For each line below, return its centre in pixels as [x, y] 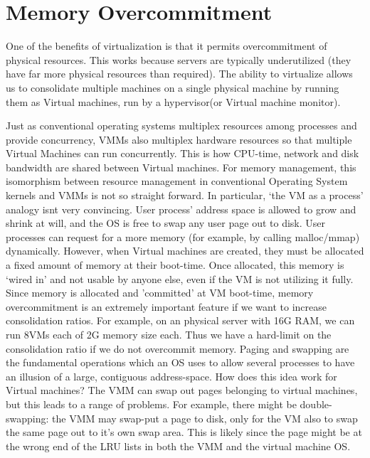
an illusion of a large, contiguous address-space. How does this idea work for [171, 376]
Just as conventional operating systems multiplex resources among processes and [181, 126]
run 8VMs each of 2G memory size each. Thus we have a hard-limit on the [169, 334]
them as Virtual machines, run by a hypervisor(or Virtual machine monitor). [173, 101]
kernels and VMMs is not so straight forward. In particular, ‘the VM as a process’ [185, 195]
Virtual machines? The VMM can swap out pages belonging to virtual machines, [182, 390]
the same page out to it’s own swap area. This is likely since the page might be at [184, 432]
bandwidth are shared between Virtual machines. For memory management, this [181, 167]
